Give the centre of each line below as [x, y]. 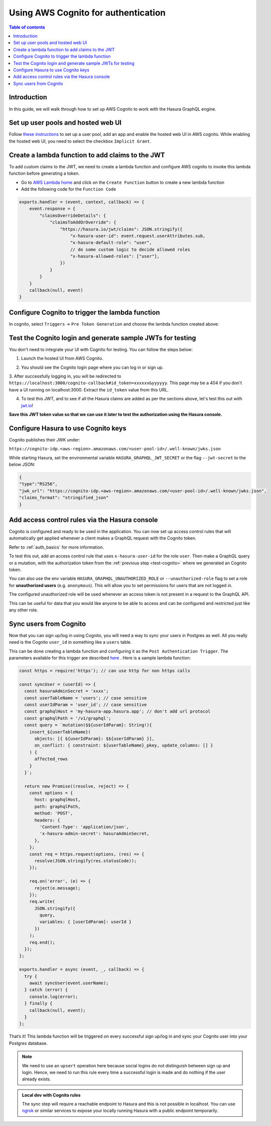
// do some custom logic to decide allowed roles [130, 249]
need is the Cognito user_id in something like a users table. [70, 642]
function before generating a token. [44, 173]
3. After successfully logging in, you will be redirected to [65, 376]
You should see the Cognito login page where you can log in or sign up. [92, 367]
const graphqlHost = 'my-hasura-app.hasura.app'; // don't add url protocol [117, 711]
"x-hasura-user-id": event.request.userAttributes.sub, [138, 236]
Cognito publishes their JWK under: [45, 440]
